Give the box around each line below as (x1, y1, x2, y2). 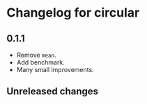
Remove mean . (16, 51, 56, 59)
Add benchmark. (16, 58, 65, 67)
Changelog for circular (6, 5, 140, 21)
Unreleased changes (6, 85, 99, 98)
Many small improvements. (16, 66, 95, 73)
